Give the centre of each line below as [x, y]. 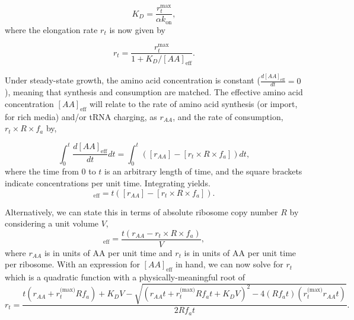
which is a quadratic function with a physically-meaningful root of [125, 277]
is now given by [137, 29]
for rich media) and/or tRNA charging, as [81, 116]
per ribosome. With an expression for [72, 264]
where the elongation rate [51, 29]
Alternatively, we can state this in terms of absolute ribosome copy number [141, 211]
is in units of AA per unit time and [108, 252]
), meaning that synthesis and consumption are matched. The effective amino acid [154, 92]
